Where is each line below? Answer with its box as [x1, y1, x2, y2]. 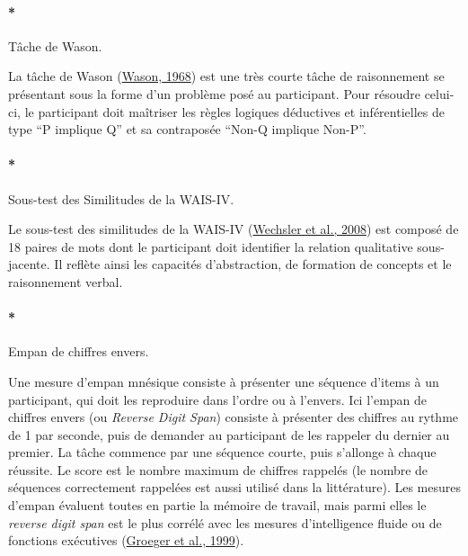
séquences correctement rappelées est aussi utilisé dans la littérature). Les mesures [8, 478, 462, 497]
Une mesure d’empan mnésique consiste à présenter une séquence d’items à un [8, 372, 439, 390]
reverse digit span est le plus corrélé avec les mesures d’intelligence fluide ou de [8, 513, 442, 532]
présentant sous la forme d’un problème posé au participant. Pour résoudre [8, 84, 420, 103]
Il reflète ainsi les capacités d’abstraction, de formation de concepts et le [54, 255, 452, 274]
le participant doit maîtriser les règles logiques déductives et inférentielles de [24, 102, 445, 121]
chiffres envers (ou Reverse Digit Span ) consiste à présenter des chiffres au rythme [8, 408, 459, 426]
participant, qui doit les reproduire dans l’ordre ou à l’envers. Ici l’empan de [8, 390, 428, 408]
